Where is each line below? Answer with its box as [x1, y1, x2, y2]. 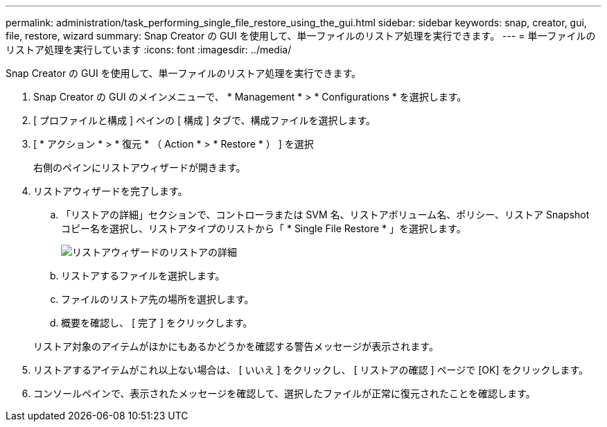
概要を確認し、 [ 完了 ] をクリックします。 [61, 317, 253, 329]
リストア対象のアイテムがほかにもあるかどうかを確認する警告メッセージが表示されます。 [33, 340, 439, 352]
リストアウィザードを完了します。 [33, 185, 188, 197]
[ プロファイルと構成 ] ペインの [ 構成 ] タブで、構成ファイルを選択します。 [33, 114, 376, 126]
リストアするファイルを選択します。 [61, 270, 225, 281]
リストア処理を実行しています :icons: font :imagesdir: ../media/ [6, 44, 292, 55]
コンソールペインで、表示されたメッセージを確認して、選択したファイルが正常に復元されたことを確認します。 [33, 387, 536, 399]
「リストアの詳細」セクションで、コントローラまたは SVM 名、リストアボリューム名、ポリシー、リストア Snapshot [61, 209, 590, 220]
